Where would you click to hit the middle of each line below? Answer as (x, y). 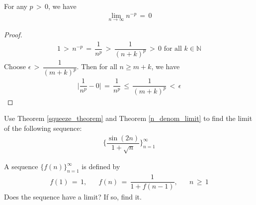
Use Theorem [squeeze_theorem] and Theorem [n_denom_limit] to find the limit (128, 118)
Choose (15, 66)
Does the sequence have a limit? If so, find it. (73, 197)
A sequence (21, 166)
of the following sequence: (43, 128)
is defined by (101, 166)
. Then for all (97, 66)
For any (16, 6)
